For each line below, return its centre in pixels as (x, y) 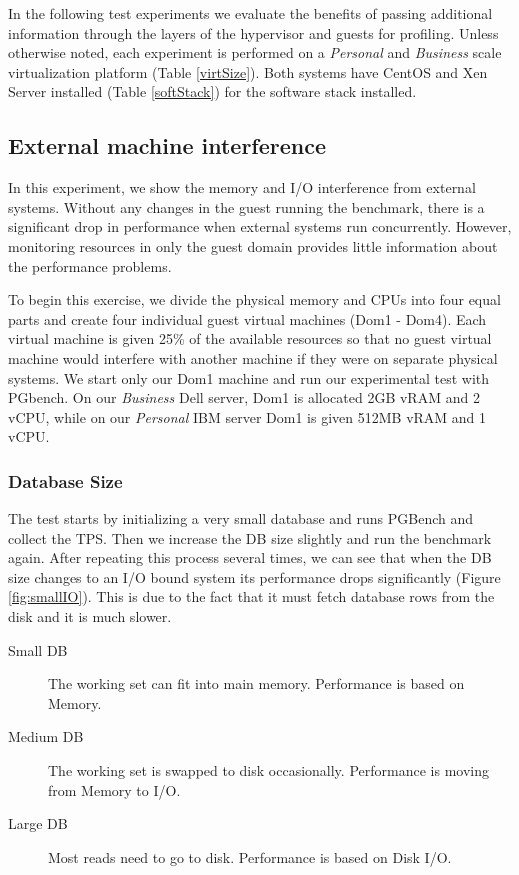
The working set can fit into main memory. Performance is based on (256, 683)
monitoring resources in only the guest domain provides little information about (253, 245)
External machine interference (167, 145)
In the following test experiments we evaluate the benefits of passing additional (250, 13)
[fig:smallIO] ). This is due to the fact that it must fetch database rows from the (251, 596)
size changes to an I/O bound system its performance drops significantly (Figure (254, 576)
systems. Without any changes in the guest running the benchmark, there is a (246, 206)
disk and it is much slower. (90, 616)
